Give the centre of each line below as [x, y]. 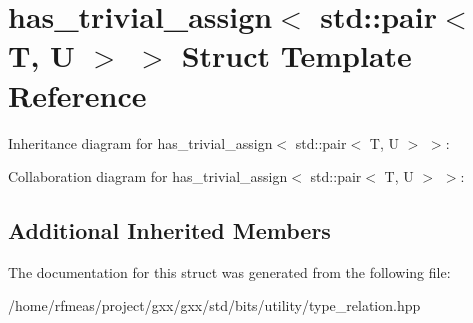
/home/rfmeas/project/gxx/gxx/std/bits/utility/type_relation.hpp [214, 305]
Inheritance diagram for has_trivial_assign [140, 142]
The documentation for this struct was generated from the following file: [229, 271]
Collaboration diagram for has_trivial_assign [148, 176]
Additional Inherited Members [169, 230]
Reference [77, 94]
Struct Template [296, 55]
